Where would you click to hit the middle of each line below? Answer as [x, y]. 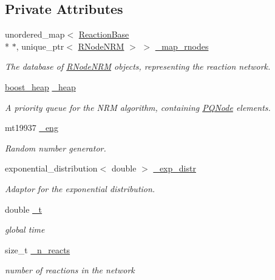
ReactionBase [104, 34]
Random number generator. [56, 148]
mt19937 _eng [32, 128]
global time [25, 229]
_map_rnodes [182, 46]
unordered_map [35, 34]
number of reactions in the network [70, 270]
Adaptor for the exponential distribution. [80, 188]
